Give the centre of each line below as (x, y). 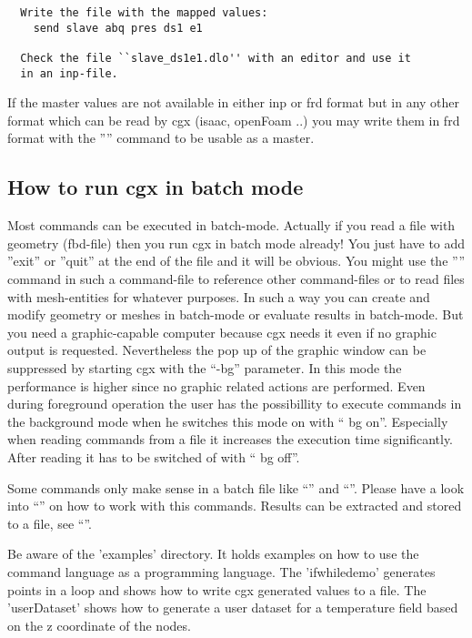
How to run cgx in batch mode (156, 187)
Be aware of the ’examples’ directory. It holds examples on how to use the (213, 554)
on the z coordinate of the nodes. (99, 625)
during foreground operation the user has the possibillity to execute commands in (235, 404)
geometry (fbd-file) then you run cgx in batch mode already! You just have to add (236, 243)
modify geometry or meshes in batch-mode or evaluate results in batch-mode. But (236, 314)
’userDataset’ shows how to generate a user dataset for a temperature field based (233, 608)
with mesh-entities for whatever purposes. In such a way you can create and (219, 296)
